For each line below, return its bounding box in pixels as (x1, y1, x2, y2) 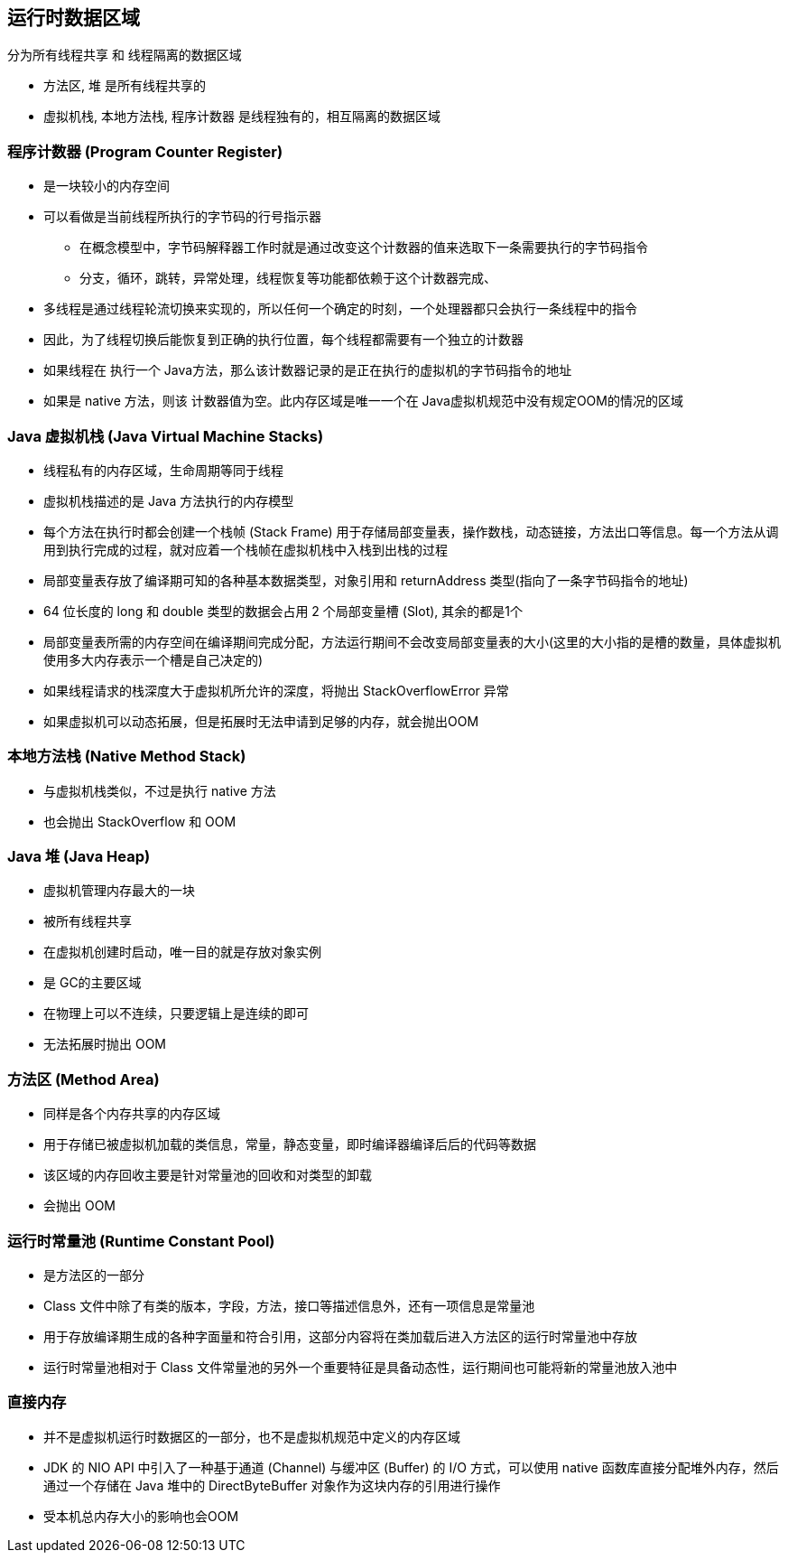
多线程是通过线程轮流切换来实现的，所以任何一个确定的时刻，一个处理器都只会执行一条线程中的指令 (43, 301, 637, 317)
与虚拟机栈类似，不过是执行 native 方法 (43, 782, 276, 799)
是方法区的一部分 (43, 1266, 144, 1283)
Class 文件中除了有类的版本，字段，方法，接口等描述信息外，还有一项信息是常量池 (43, 1297, 535, 1313)
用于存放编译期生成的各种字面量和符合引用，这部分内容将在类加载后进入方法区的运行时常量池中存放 (43, 1328, 637, 1344)
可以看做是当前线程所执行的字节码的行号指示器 (43, 209, 321, 225)
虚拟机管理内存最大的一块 (43, 883, 195, 899)
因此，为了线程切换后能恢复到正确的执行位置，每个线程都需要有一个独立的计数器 (43, 332, 524, 348)
